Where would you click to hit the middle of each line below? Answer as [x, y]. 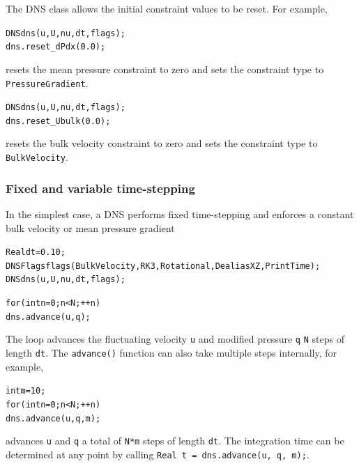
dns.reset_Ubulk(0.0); [58, 121]
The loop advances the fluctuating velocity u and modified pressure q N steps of [175, 339]
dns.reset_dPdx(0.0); [56, 47]
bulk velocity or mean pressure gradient [90, 227]
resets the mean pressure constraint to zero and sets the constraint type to [165, 69]
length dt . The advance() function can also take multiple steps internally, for [171, 353]
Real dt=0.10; [36, 253]
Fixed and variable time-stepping [100, 188]
